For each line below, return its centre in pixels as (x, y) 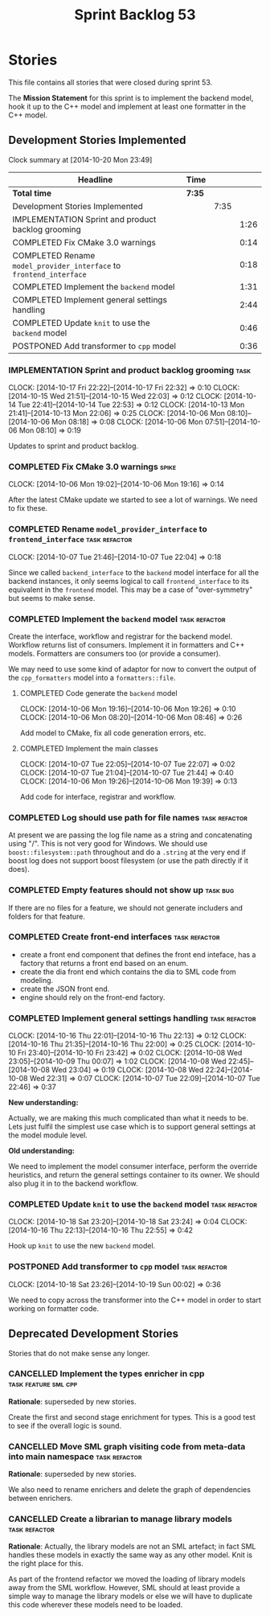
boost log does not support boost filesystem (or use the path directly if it (129, 861)
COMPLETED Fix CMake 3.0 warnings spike (92, 467)
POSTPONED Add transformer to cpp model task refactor (118, 1267)
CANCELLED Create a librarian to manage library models (121, 1519)
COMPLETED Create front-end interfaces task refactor (114, 937)
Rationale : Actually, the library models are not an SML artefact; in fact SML (132, 1547)
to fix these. (28, 508)
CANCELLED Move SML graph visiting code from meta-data (127, 1446)
